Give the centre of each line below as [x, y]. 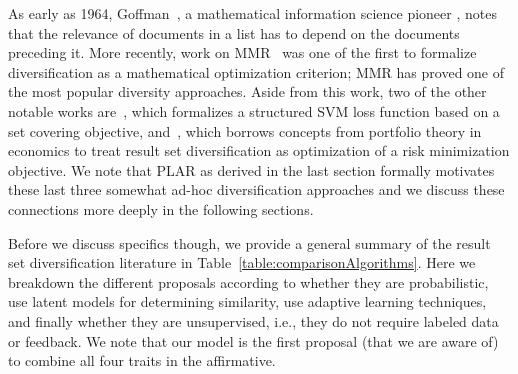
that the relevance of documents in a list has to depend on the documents [234, 32]
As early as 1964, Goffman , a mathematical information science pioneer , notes [252, 13]
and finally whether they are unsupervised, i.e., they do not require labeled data [253, 320]
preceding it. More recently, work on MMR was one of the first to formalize [242, 52]
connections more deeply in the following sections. [161, 208]
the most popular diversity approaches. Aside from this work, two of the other [247, 91]
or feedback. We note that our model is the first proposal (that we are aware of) [253, 340]
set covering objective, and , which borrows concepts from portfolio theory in [245, 130]
